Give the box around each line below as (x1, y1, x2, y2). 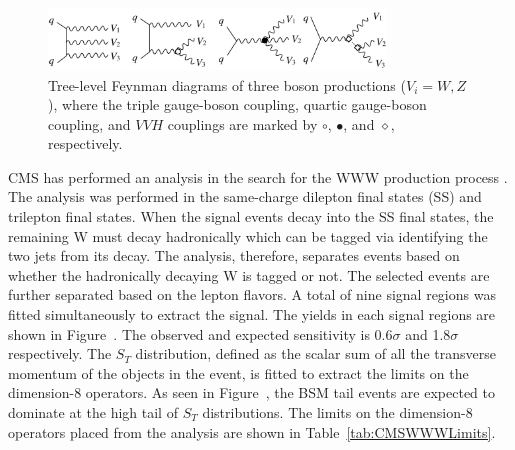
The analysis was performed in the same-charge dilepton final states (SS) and (8, 186, 482, 207)
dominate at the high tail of (8, 402, 178, 423)
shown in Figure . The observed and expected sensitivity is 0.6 (8, 323, 393, 344)
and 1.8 (405, 323, 451, 344)
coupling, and (48, 113, 131, 134)
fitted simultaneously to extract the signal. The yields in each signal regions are (8, 304, 496, 325)
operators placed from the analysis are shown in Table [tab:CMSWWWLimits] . (8, 421, 496, 442)
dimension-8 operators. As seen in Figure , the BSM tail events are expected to (8, 382, 496, 403)
